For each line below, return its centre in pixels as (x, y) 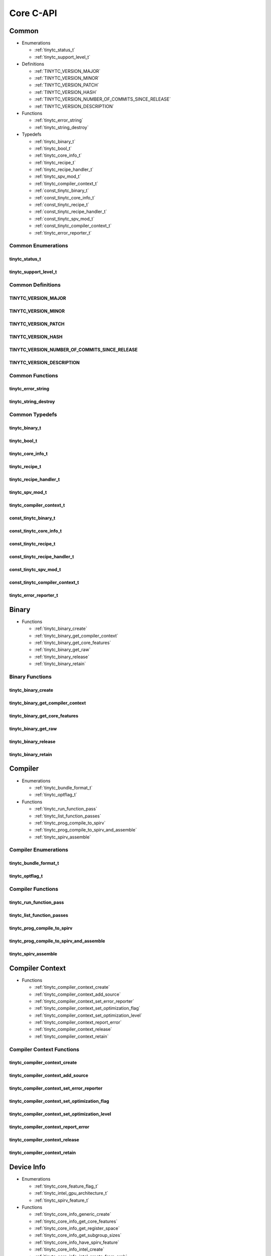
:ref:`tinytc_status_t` (55, 50)
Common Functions (34, 375)
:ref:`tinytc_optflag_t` (56, 795)
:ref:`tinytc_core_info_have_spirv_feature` (77, 1242)
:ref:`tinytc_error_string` (59, 120)
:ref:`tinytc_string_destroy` (61, 127)
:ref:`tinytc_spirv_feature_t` (62, 1200)
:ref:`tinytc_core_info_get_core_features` (76, 1221)
